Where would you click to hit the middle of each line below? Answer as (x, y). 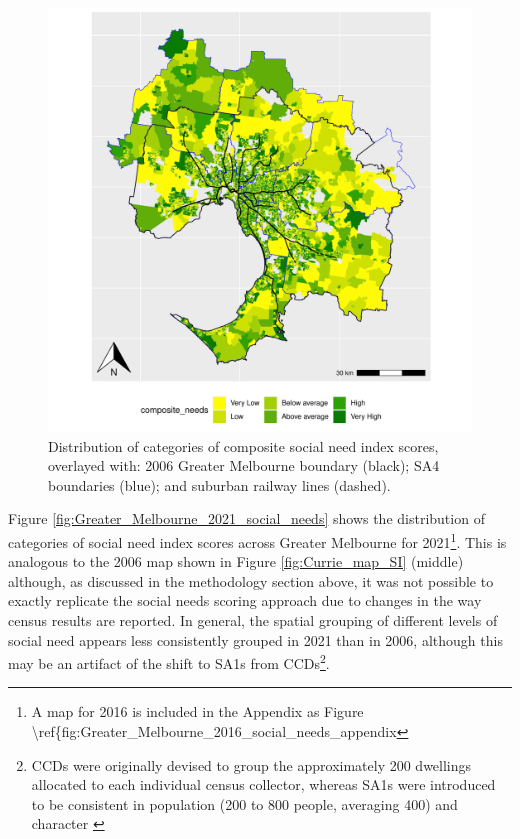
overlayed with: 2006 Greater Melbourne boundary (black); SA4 (244, 465)
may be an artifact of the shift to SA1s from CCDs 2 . (169, 661)
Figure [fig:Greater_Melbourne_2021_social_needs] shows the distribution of (246, 518)
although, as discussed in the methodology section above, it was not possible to (251, 580)
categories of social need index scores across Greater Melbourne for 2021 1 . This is (257, 540)
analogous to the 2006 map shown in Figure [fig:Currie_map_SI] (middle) (236, 561)
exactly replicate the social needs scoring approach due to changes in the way (245, 600)
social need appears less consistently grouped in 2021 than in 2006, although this (255, 639)
